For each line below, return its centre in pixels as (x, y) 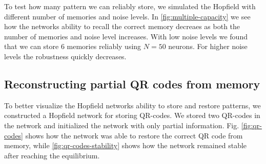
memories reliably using (104, 46)
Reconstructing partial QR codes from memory (132, 84)
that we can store (32, 46)
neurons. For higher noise (208, 46)
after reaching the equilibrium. (52, 155)
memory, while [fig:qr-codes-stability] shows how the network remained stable (126, 145)
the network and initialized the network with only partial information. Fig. (122, 125)
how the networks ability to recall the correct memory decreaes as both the (122, 26)
